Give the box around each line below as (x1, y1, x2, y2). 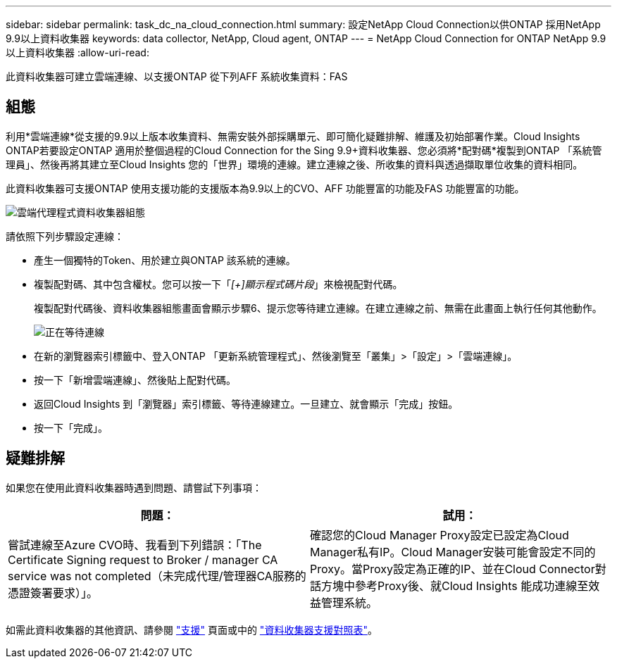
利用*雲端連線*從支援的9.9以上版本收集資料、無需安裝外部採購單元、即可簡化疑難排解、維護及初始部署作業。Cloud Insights (6, 130, 580, 142)
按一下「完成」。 (34, 421, 108, 434)
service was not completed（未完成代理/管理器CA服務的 (8, 568, 306, 583)
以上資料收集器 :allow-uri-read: (6, 46, 149, 58)
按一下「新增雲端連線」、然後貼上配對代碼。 (34, 373, 236, 386)
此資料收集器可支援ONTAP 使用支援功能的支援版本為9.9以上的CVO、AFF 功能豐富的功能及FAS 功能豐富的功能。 (6, 182, 525, 194)
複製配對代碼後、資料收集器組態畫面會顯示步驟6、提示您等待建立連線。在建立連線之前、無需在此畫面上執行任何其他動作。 (34, 301, 602, 314)
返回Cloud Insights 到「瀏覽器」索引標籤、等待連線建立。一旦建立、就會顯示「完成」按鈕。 (34, 397, 459, 410)
